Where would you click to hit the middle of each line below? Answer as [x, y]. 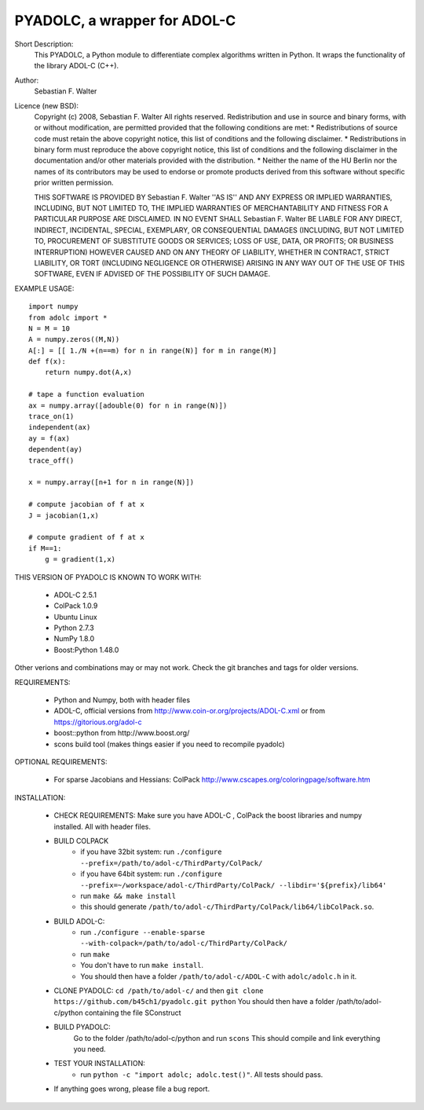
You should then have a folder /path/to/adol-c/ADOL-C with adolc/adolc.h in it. [219, 976]
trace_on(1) [51, 417]
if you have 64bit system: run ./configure [152, 874]
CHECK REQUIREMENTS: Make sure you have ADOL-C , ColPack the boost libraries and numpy [208, 815]
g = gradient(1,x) [80, 559]
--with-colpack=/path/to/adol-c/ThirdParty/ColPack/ [184, 943]
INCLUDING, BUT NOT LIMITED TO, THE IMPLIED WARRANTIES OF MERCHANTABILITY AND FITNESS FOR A [211, 208]
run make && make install [128, 896]
